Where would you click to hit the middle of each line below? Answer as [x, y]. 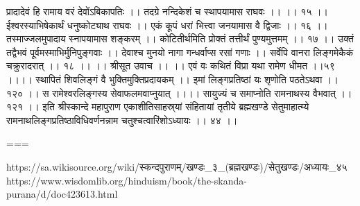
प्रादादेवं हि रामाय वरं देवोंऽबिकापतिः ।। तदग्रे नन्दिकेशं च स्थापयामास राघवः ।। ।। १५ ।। [167, 11]
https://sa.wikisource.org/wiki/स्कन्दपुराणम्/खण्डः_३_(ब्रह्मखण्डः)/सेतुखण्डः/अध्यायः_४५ [177, 166]
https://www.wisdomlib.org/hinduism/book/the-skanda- [127, 180]
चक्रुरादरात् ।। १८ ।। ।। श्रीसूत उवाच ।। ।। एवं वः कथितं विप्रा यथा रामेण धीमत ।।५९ [171, 66]
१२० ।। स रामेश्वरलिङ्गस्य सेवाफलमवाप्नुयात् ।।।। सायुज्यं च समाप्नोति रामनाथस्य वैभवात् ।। [179, 93]
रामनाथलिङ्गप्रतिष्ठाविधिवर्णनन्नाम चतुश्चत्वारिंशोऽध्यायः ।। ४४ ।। [122, 120]
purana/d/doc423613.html [62, 194]
